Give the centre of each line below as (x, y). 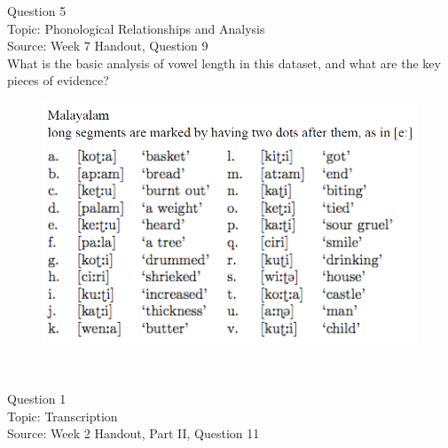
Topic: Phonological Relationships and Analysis (136, 28)
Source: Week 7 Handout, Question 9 (108, 46)
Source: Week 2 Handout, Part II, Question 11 (134, 433)
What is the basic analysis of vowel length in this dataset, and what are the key (224, 63)
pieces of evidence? (58, 80)
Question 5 (37, 11)
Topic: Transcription (63, 416)
